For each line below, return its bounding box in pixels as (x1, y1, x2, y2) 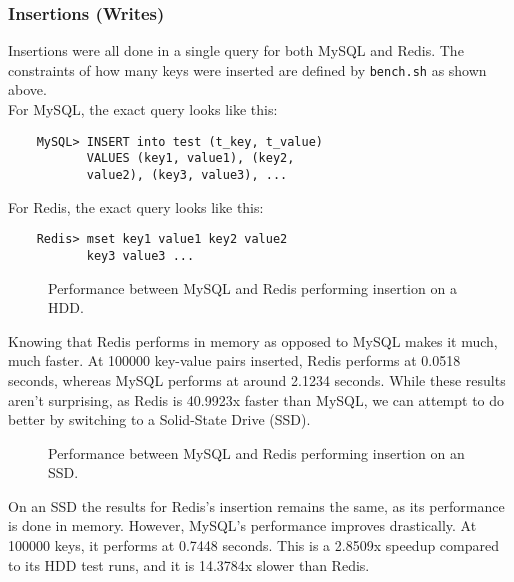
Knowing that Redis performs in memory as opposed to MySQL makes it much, (8, 330, 498, 351)
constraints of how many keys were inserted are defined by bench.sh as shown (8, 59, 487, 80)
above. (8, 79, 47, 100)
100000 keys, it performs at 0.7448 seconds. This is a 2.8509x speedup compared (8, 535, 500, 556)
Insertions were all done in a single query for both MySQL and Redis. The (8, 40, 464, 61)
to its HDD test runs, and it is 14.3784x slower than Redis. (8, 554, 370, 575)
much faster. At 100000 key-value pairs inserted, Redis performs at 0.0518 (8, 350, 461, 371)
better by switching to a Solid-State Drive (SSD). (8, 409, 311, 430)
